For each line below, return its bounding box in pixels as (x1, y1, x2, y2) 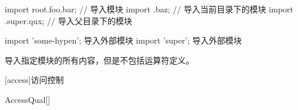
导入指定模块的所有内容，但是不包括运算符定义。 (5, 54, 194, 66)
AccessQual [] (5, 93, 51, 105)
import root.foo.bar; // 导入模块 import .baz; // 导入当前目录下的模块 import (5, 3, 294, 15)
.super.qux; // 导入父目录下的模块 (5, 14, 132, 26)
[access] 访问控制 (5, 74, 64, 86)
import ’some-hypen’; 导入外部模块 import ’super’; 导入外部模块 (5, 34, 242, 46)
